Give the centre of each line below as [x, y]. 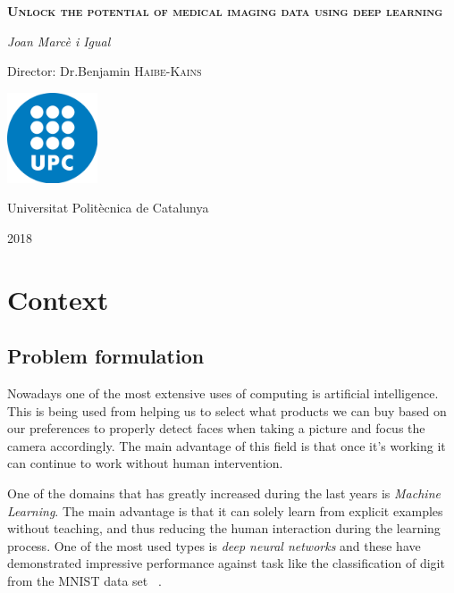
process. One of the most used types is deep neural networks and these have [214, 545]
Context [58, 299]
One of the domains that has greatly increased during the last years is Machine [224, 493]
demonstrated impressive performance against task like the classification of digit [226, 563]
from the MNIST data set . [84, 580]
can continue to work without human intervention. [145, 463]
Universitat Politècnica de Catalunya [108, 208]
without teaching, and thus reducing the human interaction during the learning [224, 528]
